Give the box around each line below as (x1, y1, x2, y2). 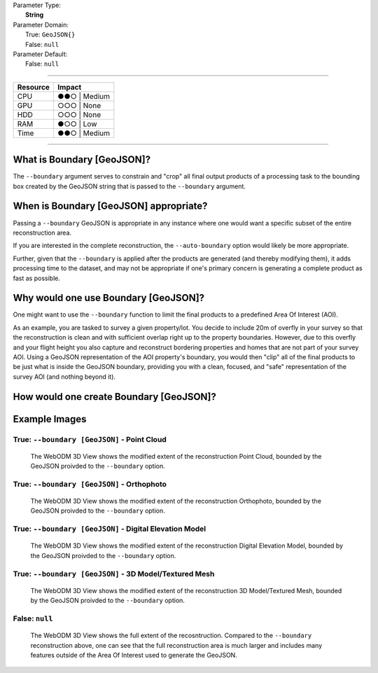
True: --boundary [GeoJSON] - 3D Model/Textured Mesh (13, 569, 215, 578)
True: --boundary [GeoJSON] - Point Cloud (13, 434, 167, 444)
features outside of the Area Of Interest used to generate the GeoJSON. (30, 651, 237, 659)
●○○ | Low (57, 119, 97, 129)
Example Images (13, 413, 87, 425)
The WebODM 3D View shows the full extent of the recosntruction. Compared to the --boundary (30, 631, 312, 640)
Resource (17, 82, 50, 92)
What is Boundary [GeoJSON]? (13, 154, 150, 166)
